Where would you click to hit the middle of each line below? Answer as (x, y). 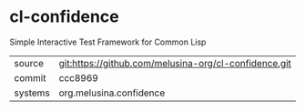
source (29, 63)
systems (32, 93)
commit (30, 77)
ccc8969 (78, 77)
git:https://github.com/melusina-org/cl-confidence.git (175, 63)
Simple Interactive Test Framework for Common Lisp (108, 42)
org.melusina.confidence (112, 93)
